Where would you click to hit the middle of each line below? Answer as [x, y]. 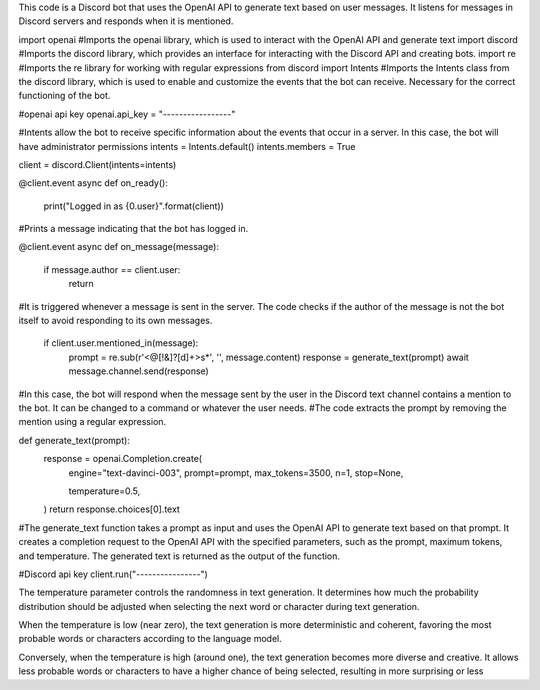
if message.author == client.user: [112, 269]
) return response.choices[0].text [111, 509]
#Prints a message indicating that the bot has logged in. [133, 229]
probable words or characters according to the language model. [150, 639]
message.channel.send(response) [138, 371]
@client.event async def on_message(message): [119, 247]
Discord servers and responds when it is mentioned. [126, 21]
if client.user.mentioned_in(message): [121, 343]
